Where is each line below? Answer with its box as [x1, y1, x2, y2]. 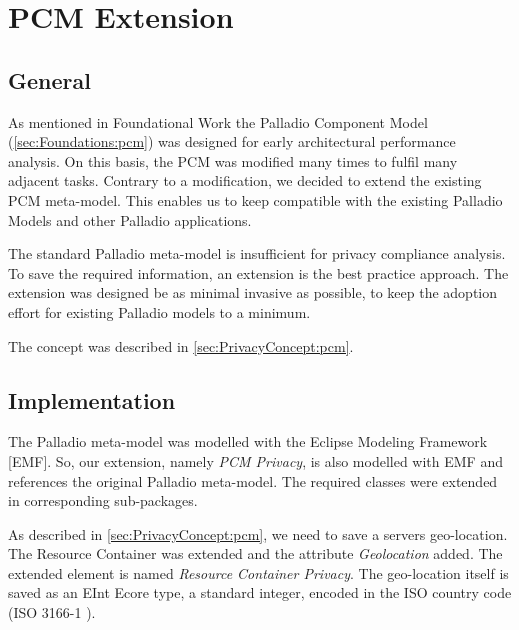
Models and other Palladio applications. [8, 209, 252, 230]
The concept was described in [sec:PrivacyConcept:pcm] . [8, 335, 354, 356]
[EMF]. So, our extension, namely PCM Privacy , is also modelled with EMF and [8, 450, 503, 471]
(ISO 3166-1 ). [8, 602, 96, 623]
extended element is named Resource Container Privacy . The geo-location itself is [8, 562, 509, 583]
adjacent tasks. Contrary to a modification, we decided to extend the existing [8, 170, 482, 191]
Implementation [8, 384, 176, 415]
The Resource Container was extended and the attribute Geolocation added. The [8, 543, 503, 564]
